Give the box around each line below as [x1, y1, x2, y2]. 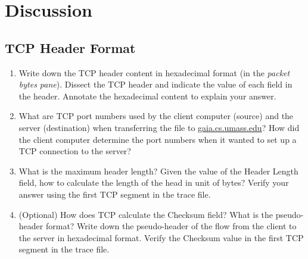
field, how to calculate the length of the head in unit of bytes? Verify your [18, 176, 289, 189]
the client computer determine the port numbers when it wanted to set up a [18, 133, 297, 145]
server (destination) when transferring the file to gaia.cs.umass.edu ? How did [18, 121, 300, 133]
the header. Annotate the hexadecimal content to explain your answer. [18, 89, 276, 102]
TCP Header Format [5, 38, 136, 57]
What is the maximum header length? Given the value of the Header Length [18, 164, 298, 177]
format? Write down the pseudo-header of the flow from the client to [45, 220, 297, 232]
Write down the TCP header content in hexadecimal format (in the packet [18, 66, 290, 79]
